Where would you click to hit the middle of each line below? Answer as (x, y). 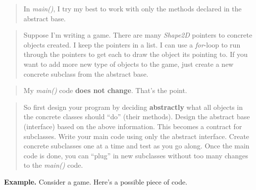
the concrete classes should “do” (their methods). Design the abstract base (137, 117)
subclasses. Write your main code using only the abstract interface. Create (136, 136)
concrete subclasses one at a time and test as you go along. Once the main (136, 146)
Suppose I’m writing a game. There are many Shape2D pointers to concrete (138, 35)
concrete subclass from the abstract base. (86, 73)
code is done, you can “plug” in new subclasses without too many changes (136, 155)
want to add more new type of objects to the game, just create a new (128, 64)
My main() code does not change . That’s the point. (105, 90)
